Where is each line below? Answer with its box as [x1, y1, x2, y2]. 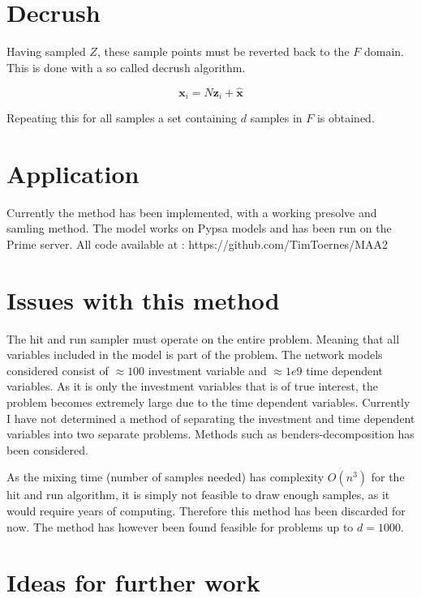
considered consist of [6, 361, 109, 378]
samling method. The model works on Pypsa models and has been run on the [6, 220, 392, 237]
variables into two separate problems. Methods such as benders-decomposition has [6, 425, 415, 442]
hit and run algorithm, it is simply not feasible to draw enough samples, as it [6, 486, 390, 503]
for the [371, 468, 405, 485]
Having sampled [6, 43, 86, 60]
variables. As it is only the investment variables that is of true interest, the [6, 378, 378, 395]
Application [6, 156, 140, 190]
